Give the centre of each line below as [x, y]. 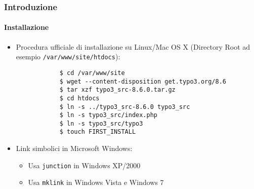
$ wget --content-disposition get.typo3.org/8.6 [143, 81]
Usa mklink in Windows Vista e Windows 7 [96, 182]
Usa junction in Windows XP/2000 [84, 165]
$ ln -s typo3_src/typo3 [101, 123]
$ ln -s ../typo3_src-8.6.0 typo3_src [125, 107]
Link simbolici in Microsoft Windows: [74, 148]
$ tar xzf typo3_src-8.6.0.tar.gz [117, 90]
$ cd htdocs [79, 98]
